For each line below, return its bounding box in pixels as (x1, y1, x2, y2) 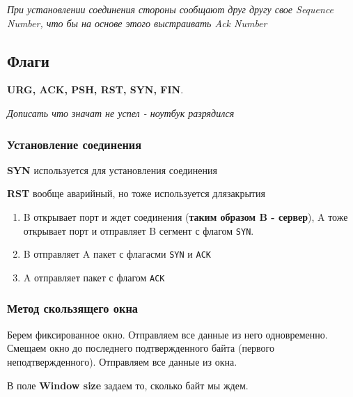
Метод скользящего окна (7, 299, 138, 317)
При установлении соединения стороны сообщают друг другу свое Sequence (7, 2, 334, 16)
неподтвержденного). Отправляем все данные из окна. (7, 354, 237, 368)
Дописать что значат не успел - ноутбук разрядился (7, 105, 235, 120)
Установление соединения (7, 135, 142, 153)
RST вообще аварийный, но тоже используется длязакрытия (7, 186, 265, 201)
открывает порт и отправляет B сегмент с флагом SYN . (23, 223, 254, 238)
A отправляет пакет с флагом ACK (23, 270, 165, 284)
